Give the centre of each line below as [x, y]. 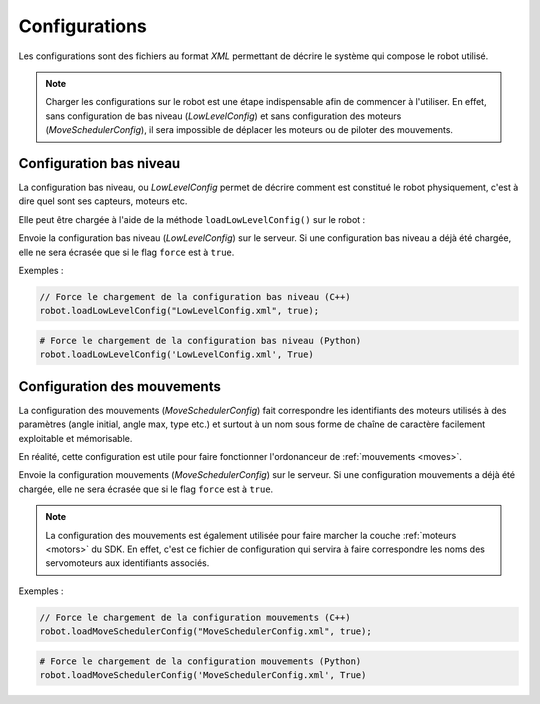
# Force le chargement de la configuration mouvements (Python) [200, 661]
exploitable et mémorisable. [75, 438]
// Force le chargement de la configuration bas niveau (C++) [195, 296]
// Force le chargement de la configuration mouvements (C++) [195, 617]
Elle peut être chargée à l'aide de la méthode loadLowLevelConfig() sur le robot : [192, 219]
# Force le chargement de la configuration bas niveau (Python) [200, 340]
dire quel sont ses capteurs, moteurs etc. [103, 201]
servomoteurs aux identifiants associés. [127, 563]
